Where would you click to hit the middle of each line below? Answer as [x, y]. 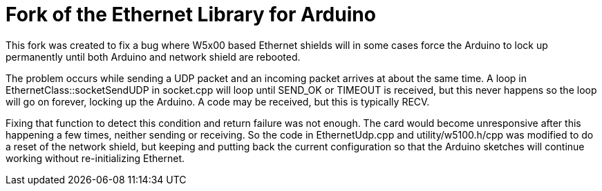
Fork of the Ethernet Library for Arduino [191, 14]
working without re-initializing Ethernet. [95, 158]
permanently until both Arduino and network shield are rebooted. [153, 57]
